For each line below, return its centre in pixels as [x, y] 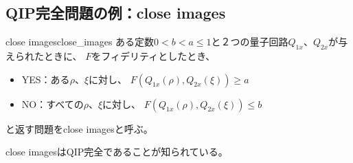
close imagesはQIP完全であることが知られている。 [117, 152]
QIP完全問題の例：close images [116, 13]
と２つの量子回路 [250, 42]
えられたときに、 [44, 56]
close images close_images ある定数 [80, 42]
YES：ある [46, 79]
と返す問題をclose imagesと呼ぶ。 [79, 128]
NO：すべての [53, 104]
